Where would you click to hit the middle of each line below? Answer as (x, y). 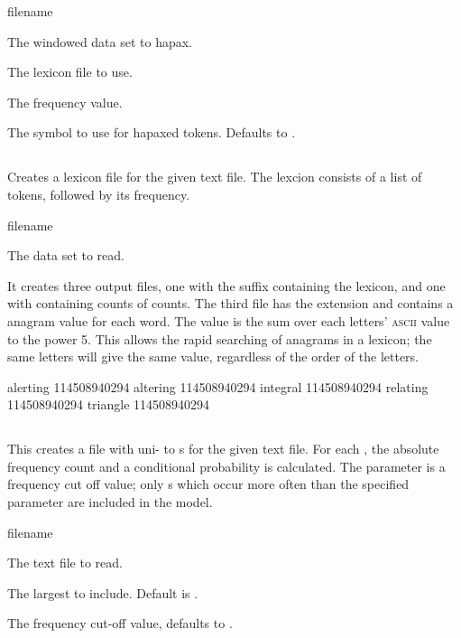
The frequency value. (65, 102)
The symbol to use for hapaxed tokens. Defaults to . (152, 132)
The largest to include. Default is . (103, 592)
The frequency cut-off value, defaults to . (120, 623)
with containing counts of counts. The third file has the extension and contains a (230, 303)
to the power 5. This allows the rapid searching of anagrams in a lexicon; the (220, 338)
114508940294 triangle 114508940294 (109, 404)
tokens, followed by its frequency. (99, 194)
